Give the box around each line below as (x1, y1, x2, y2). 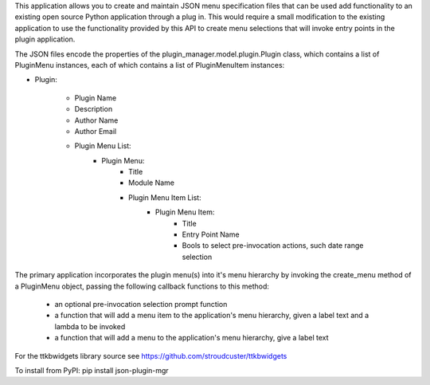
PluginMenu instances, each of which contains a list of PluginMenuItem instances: (14, 60, 285, 69)
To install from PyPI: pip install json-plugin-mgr (14, 365, 169, 375)
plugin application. (14, 34, 76, 44)
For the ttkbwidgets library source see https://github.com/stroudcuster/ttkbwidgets (14, 351, 287, 360)
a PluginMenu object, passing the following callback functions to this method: (14, 281, 270, 291)
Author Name (74, 116, 119, 125)
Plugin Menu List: (74, 141, 131, 151)
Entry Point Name (182, 230, 240, 239)
